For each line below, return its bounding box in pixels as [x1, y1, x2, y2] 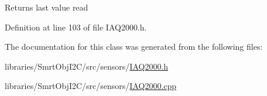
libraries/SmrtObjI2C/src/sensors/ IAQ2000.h [5, 60, 169, 72]
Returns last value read [5, 1, 88, 13]
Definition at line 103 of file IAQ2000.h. [5, 20, 147, 33]
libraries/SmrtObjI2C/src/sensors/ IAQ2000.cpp [5, 80, 177, 92]
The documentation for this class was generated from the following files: [5, 40, 263, 53]
